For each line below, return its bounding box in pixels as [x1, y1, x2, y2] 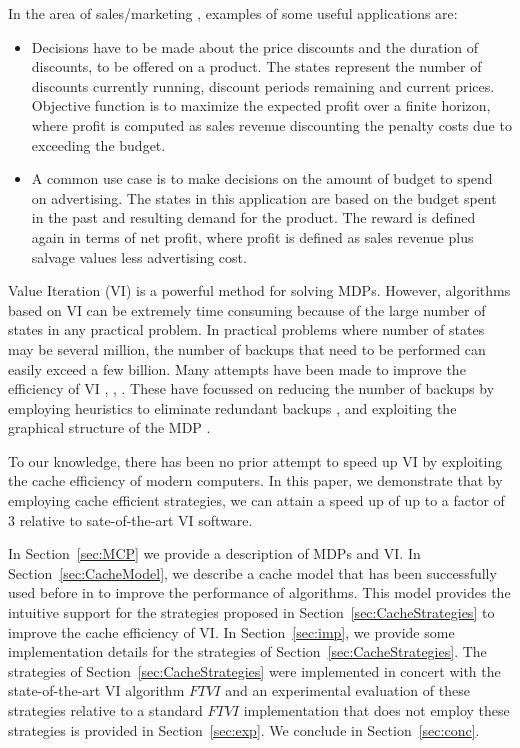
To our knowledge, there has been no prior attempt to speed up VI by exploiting [8, 450, 503, 471]
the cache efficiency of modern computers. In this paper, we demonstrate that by [8, 470, 503, 491]
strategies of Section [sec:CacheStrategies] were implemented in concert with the [8, 660, 501, 681]
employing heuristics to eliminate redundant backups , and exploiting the [8, 397, 457, 418]
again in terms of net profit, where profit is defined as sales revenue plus [31, 226, 474, 247]
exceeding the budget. [31, 134, 166, 155]
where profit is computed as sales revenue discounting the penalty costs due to [31, 114, 512, 135]
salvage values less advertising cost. [31, 246, 247, 267]
